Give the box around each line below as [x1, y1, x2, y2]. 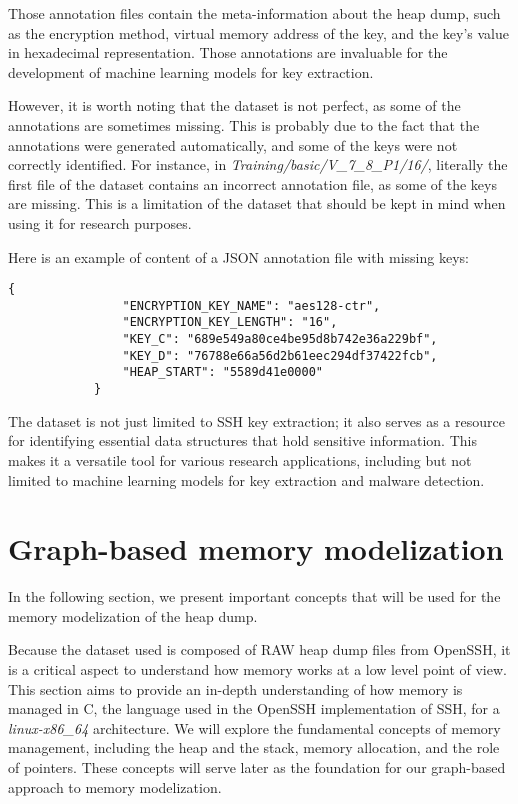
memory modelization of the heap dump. [8, 605, 258, 626]
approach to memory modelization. [8, 776, 222, 797]
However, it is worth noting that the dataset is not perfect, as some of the [8, 95, 461, 116]
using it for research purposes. [8, 212, 192, 233]
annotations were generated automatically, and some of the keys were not [8, 134, 458, 155]
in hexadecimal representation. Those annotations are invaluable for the [8, 42, 448, 63]
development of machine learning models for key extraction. [8, 61, 374, 82]
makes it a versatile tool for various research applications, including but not [8, 449, 472, 470]
